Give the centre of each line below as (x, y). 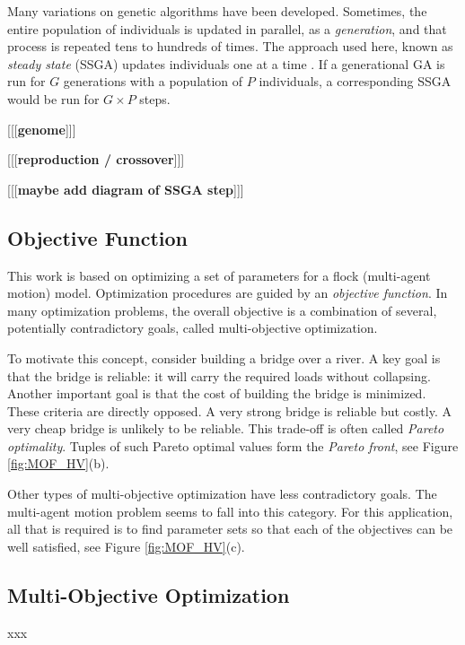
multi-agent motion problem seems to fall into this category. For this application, (230, 511)
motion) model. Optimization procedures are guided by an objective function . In (228, 293)
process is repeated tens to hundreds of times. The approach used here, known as (230, 46)
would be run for (53, 98)
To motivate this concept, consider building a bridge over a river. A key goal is (224, 357)
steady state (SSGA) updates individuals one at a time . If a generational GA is (226, 63)
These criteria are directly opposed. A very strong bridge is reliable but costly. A (229, 410)
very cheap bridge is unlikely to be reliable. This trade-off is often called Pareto (226, 428)
